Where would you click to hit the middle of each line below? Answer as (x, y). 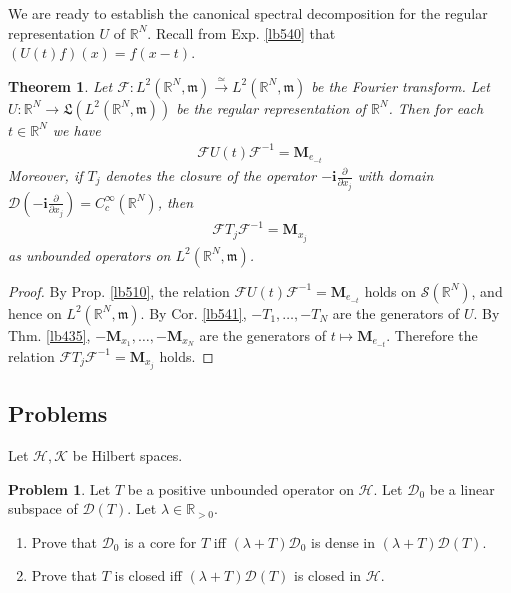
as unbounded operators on (89, 254)
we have (76, 129)
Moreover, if (45, 175)
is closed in (328, 575)
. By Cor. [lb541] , (193, 312)
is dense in (343, 541)
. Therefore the (432, 334)
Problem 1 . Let (59, 488)
